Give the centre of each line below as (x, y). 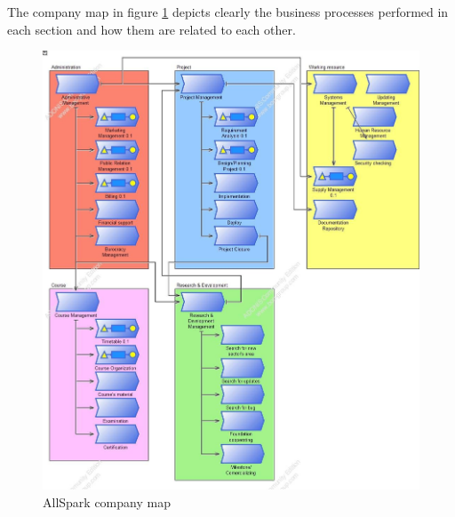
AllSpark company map (107, 501)
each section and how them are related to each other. (152, 29)
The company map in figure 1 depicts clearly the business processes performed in (228, 12)
